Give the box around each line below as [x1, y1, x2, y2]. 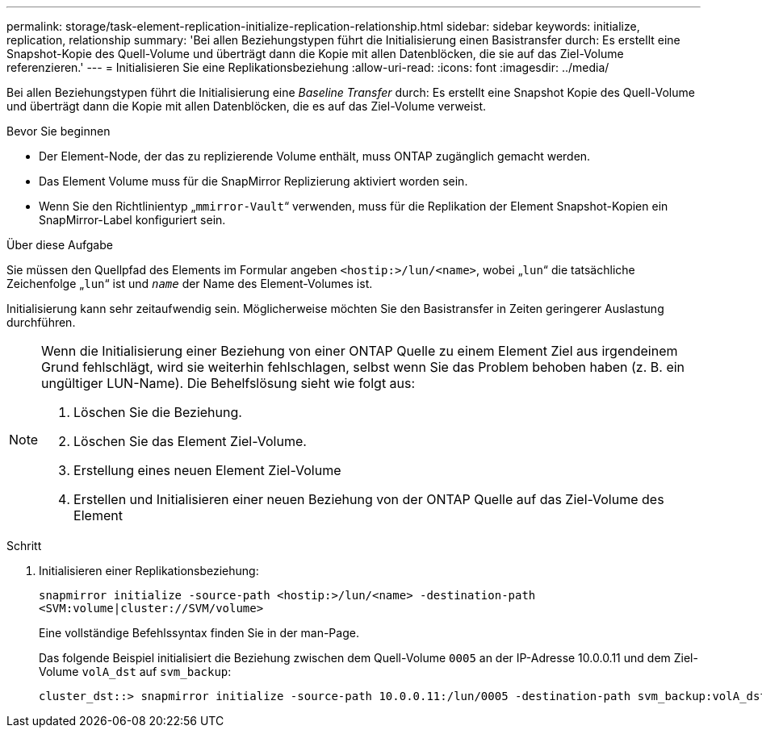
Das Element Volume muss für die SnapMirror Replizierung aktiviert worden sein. [39, 174, 468, 188]
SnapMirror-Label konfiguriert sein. [39, 213, 226, 227]
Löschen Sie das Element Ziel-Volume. [73, 433, 307, 449]
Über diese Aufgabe [6, 238, 113, 252]
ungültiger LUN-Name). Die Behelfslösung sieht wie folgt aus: [41, 375, 416, 391]
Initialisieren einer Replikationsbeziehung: [39, 564, 259, 578]
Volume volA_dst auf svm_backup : [39, 665, 232, 678]
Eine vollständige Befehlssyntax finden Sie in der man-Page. [39, 626, 359, 640]
